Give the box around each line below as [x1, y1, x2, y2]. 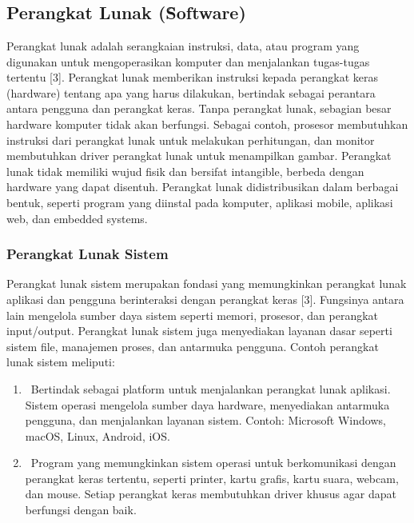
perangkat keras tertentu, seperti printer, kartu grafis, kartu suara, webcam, [25, 469, 399, 486]
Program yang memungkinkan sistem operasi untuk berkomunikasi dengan [30, 454, 396, 471]
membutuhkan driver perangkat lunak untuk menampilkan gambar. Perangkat [6, 147, 392, 164]
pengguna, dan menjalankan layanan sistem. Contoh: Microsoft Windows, [25, 412, 386, 429]
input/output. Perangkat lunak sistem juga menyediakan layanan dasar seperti [6, 322, 392, 339]
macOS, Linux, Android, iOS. [25, 427, 170, 444]
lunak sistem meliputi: [6, 353, 115, 370]
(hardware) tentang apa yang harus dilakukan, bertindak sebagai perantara [6, 84, 376, 101]
